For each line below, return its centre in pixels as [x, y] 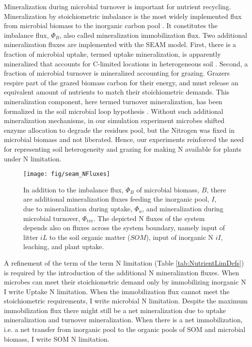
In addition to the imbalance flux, [73, 189]
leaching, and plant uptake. [64, 246]
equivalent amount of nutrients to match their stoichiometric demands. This [117, 92]
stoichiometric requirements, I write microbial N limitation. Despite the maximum [126, 301]
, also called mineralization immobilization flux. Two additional [153, 35]
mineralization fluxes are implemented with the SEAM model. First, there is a [120, 44]
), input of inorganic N [180, 237]
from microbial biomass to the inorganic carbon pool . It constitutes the [111, 25]
